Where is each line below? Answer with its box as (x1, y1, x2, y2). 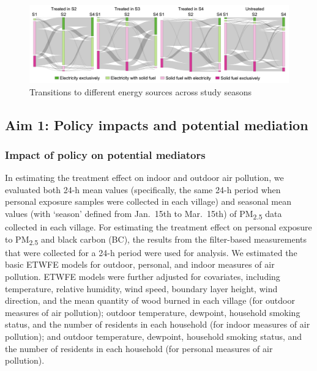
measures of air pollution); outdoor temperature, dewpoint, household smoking (5, 306, 300, 318)
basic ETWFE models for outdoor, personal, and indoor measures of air (5, 258, 275, 271)
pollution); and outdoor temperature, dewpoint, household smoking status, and (5, 329, 302, 342)
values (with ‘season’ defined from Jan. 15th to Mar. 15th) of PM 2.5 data (5, 207, 282, 221)
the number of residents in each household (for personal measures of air (5, 342, 273, 354)
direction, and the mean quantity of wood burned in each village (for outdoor (5, 294, 295, 307)
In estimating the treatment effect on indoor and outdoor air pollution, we (5, 171, 284, 184)
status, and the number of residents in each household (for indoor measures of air (5, 318, 310, 331)
